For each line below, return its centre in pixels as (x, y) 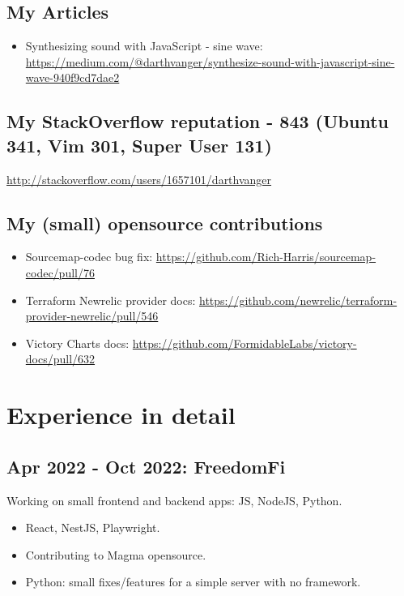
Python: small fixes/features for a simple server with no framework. (193, 582)
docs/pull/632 (60, 359)
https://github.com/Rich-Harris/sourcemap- (266, 257)
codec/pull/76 (60, 272)
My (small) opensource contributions (165, 223)
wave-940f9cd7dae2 (72, 77)
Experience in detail (121, 415)
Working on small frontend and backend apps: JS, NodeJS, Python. (174, 500)
